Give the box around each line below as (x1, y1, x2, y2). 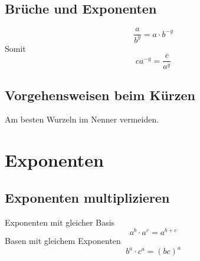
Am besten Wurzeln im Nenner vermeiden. (5, 113, 159, 125)
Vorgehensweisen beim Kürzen (5, 85, 195, 104)
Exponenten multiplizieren (5, 188, 170, 206)
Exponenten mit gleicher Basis (5, 216, 115, 228)
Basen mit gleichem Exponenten (5, 234, 121, 247)
